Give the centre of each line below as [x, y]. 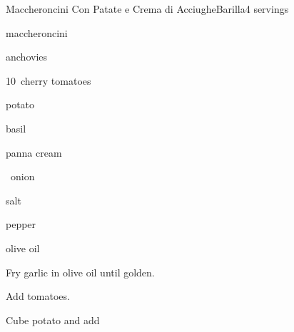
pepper [21, 224]
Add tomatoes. [38, 296]
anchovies [27, 57]
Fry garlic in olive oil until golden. [80, 272]
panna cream [34, 152]
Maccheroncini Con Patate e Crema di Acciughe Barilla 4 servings [147, 9]
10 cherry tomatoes [49, 80]
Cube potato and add [53, 320]
